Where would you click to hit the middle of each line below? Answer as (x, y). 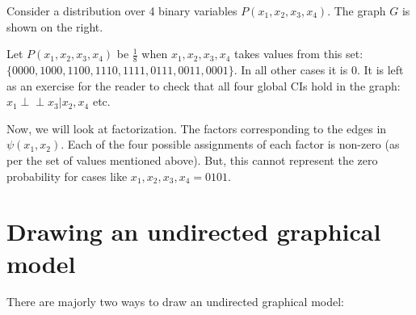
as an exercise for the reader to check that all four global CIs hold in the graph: (204, 85)
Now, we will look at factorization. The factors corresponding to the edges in (197, 128)
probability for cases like (67, 176)
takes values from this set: (299, 54)
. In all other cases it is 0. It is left (319, 70)
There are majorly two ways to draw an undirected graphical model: (175, 302)
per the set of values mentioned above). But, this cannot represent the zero (192, 160)
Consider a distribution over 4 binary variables (122, 10)
